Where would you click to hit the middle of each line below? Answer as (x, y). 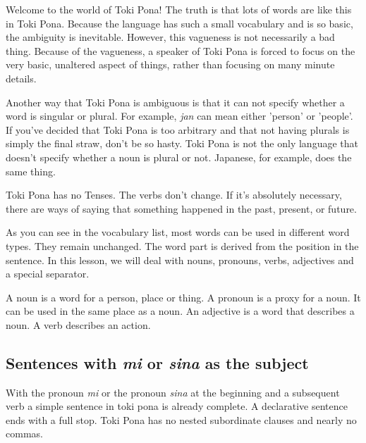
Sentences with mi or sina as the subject (157, 362)
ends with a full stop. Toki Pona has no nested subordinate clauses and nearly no (181, 419)
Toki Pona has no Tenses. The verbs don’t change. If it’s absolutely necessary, (174, 195)
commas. (24, 433)
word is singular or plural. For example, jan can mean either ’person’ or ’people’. (179, 116)
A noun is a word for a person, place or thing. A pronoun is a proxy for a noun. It (183, 297)
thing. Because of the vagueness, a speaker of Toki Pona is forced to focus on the (181, 50)
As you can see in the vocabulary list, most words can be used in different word (178, 232)
